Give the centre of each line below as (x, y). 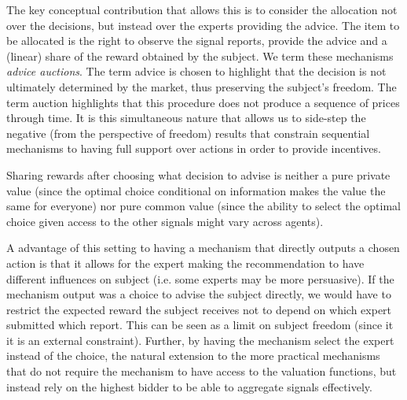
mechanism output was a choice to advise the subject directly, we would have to (199, 294)
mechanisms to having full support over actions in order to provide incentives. (194, 148)
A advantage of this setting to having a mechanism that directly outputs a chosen (203, 248)
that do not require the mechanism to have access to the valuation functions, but (202, 371)
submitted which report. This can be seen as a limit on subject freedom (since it (200, 325)
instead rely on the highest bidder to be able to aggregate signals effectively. (189, 386)
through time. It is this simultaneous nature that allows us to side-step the (186, 118)
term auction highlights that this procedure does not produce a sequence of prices (203, 102)
